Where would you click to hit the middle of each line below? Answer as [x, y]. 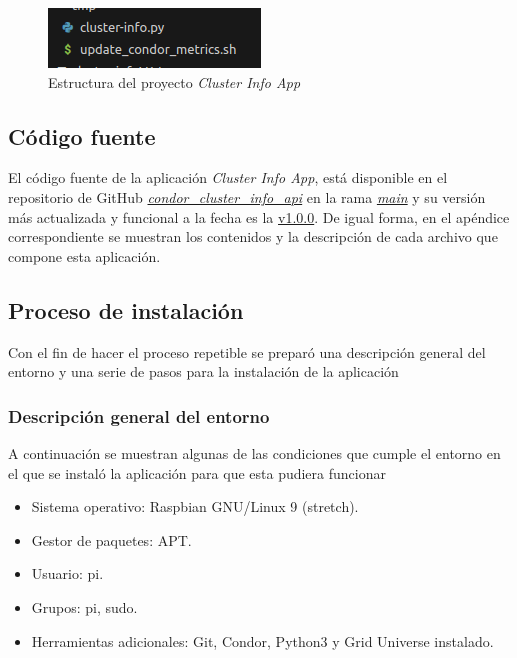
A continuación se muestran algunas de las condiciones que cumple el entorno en [254, 452]
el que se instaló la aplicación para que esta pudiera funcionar [197, 472]
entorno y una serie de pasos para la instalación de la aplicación [203, 371]
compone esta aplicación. [84, 255]
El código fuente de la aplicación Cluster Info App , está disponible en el [228, 177]
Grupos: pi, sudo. [84, 606]
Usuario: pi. [67, 573]
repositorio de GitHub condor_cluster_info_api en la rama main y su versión [247, 196]
